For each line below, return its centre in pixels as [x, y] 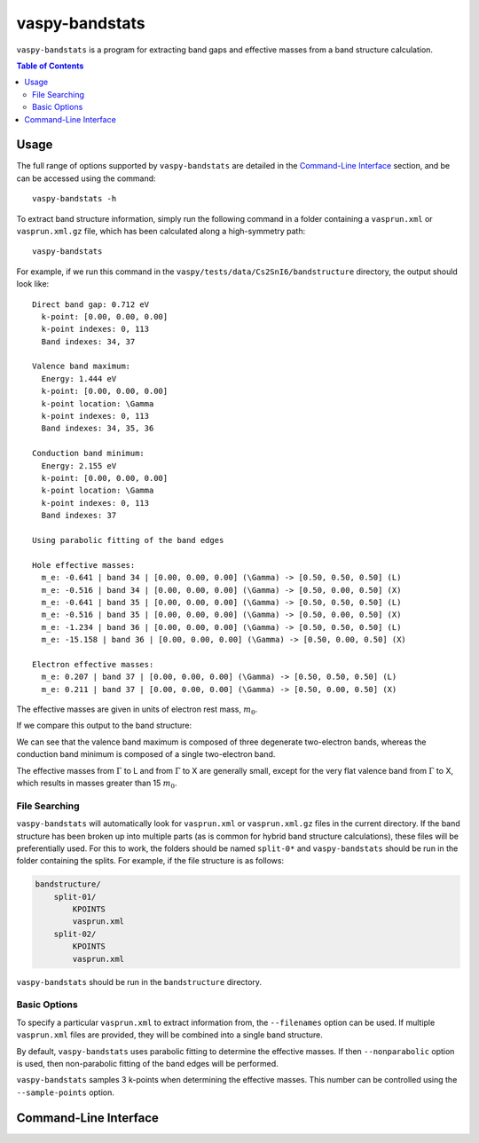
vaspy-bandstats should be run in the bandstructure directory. [139, 981]
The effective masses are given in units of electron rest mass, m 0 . [137, 710]
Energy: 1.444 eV [79, 378]
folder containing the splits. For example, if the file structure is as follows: [150, 861]
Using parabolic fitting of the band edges [128, 540]
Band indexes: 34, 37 [88, 341]
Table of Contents [50, 66]
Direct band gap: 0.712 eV [91, 304]
